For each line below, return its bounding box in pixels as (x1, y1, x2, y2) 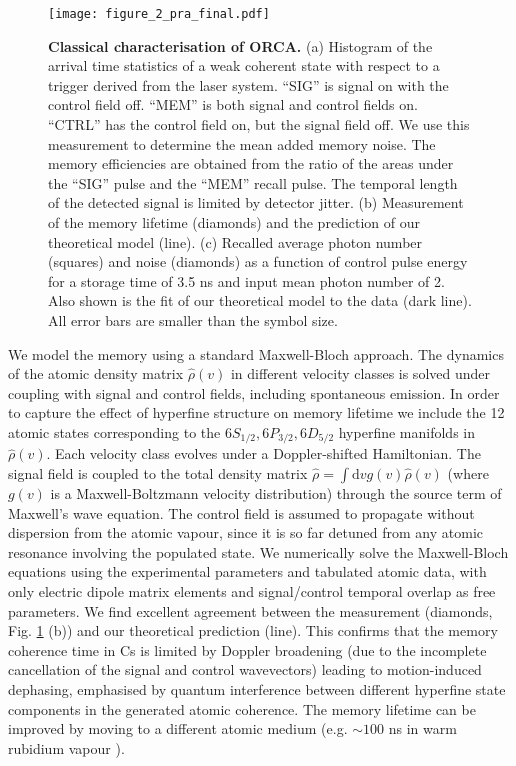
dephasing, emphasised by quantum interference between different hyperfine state (8, 678, 506, 699)
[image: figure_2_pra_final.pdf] (48, 7, 270, 21)
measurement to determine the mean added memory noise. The (48, 133, 436, 154)
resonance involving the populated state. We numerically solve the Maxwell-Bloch (8, 541, 509, 562)
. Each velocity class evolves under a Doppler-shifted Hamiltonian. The (46, 443, 481, 464)
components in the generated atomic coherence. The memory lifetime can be (8, 698, 476, 719)
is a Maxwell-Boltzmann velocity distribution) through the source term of (50, 482, 502, 503)
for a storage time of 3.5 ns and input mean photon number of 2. (48, 270, 445, 291)
